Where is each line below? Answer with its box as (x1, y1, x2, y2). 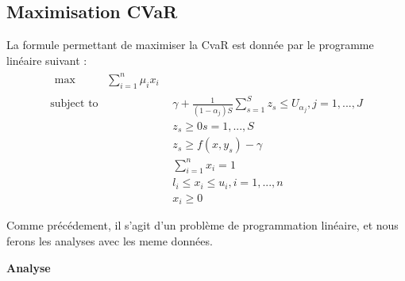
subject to (50, 98, 98, 110)
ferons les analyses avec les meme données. (6, 233, 213, 249)
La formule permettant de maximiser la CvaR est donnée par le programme (6, 36, 374, 53)
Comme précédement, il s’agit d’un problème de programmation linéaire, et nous (6, 217, 399, 234)
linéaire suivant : (6, 51, 87, 68)
